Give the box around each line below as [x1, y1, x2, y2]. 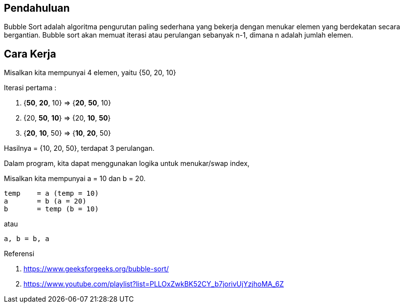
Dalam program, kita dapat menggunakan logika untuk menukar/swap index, [4, 159, 250, 168]
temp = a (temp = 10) [4, 189, 99, 198]
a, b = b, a [4, 235, 49, 243]
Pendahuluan [4, 2, 70, 14]
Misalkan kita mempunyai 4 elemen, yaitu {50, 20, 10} [4, 68, 176, 77]
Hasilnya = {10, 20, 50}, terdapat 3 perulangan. [4, 144, 155, 153]
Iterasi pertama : [4, 83, 57, 92]
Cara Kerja [4, 47, 56, 60]
